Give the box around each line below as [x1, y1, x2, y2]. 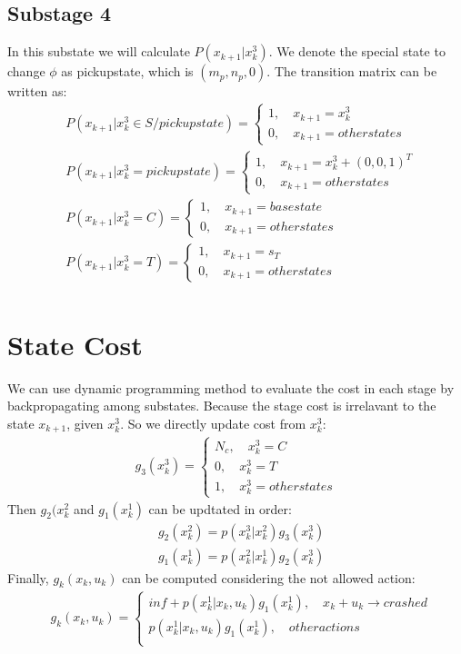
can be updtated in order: [148, 499, 292, 518]
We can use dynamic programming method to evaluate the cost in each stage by [7, 378, 455, 397]
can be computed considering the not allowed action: [122, 568, 416, 587]
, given [66, 413, 104, 432]
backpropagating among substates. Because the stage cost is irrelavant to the [7, 396, 436, 415]
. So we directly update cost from [120, 413, 306, 432]
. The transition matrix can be [266, 62, 437, 81]
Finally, [7, 568, 49, 587]
